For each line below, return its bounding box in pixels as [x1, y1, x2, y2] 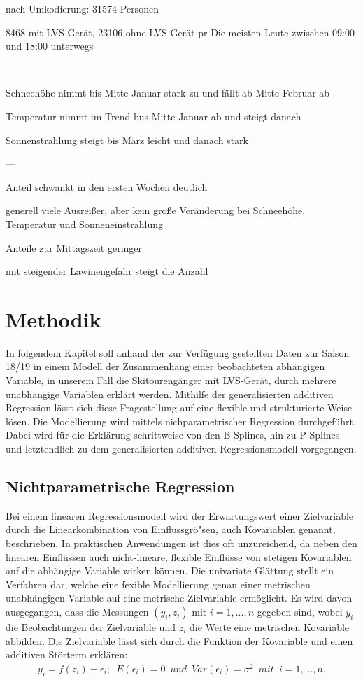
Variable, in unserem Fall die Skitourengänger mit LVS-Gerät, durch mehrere [6, 373, 336, 388]
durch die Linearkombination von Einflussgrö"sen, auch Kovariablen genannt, [6, 522, 336, 537]
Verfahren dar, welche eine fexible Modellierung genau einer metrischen [6, 576, 311, 591]
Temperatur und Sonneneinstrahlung [6, 216, 164, 231]
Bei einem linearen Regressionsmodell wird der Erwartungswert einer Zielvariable [6, 508, 354, 523]
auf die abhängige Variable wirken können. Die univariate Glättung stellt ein [6, 563, 334, 578]
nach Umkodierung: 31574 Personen [6, 1, 159, 15]
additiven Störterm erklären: [6, 647, 128, 662]
